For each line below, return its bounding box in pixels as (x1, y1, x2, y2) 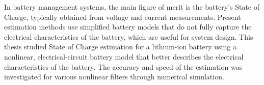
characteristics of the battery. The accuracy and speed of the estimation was (4, 61, 243, 72)
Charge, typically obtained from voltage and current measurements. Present (4, 11, 241, 22)
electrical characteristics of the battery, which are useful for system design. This (4, 31, 253, 42)
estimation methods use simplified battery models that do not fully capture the (4, 21, 252, 32)
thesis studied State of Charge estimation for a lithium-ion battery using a (4, 41, 236, 52)
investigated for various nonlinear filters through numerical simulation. (4, 71, 224, 82)
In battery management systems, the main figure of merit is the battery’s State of (4, 2, 260, 12)
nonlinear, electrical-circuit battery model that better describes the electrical (4, 51, 244, 62)
